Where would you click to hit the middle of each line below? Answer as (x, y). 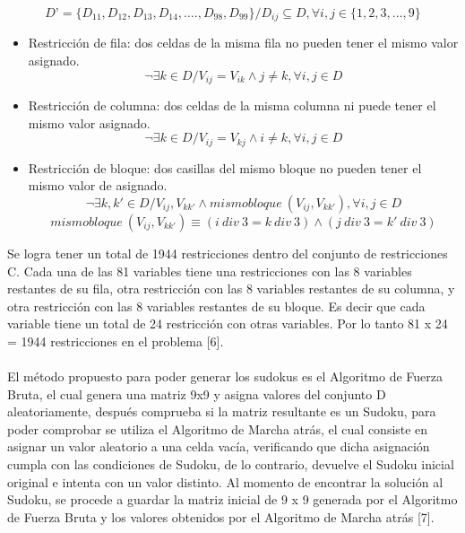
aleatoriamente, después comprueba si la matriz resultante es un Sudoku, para (222, 411)
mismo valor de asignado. (98, 185)
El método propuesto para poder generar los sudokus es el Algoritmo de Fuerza (225, 376)
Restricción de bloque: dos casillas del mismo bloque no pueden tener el (225, 167)
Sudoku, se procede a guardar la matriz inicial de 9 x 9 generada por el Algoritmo (232, 499)
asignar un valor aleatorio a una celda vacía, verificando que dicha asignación (219, 446)
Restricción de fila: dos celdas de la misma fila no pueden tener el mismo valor (243, 43)
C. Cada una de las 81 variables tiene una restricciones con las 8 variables (210, 271)
